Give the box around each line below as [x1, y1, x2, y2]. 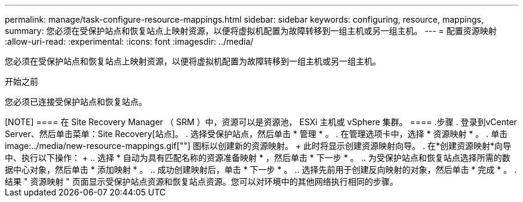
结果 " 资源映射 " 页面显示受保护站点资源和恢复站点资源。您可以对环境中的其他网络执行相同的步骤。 [5, 176, 398, 187]
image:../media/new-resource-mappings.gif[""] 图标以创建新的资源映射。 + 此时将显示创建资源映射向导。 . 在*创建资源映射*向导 [5, 141, 512, 151]
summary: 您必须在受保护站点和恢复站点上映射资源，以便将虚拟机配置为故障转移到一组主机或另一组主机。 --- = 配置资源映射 [5, 26, 497, 36]
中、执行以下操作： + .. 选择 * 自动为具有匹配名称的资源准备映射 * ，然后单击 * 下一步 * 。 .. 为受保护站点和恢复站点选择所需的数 [5, 153, 510, 163]
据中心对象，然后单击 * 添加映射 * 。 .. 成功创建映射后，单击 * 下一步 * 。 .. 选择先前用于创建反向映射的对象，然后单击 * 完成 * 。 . [5, 164, 517, 175]
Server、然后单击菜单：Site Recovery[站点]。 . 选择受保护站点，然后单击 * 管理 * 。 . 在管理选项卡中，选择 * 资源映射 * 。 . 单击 [5, 129, 508, 139]
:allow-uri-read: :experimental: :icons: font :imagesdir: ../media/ [5, 36, 254, 46]
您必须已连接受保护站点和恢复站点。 [5, 97, 147, 107]
